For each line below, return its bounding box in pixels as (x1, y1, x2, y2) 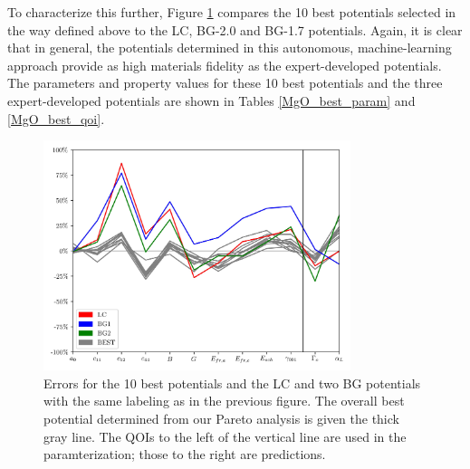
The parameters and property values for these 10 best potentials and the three (7, 73, 443, 92)
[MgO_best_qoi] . (7, 109, 105, 128)
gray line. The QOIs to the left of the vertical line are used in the (43, 426, 407, 445)
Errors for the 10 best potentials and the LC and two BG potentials (43, 373, 421, 392)
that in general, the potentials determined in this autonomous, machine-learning (7, 38, 452, 57)
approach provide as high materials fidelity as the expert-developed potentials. (7, 55, 442, 74)
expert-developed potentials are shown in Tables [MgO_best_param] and (7, 91, 416, 110)
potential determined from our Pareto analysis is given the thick (43, 408, 399, 427)
